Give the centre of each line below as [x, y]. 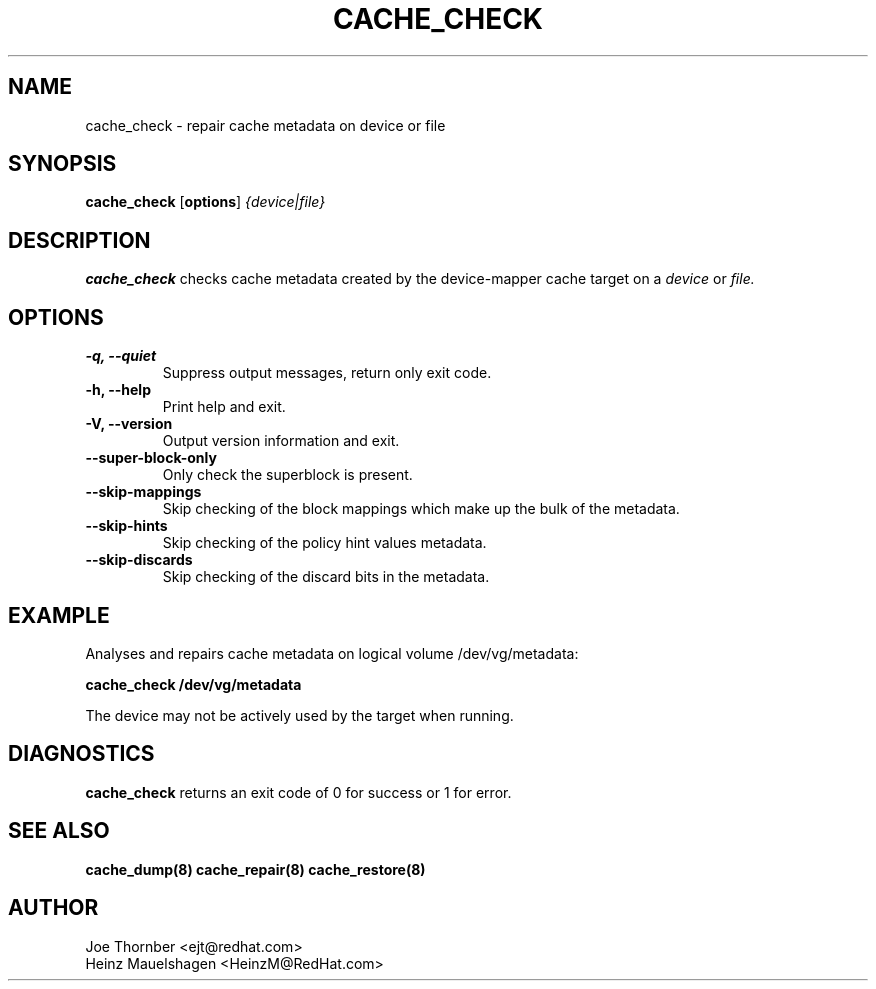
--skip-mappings [143, 492]
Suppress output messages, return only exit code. [327, 373]
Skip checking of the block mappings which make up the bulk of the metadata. [421, 509]
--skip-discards [139, 560]
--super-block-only [151, 458]
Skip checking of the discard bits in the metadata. [326, 577]
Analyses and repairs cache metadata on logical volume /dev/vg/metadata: [332, 653]
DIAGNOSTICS [81, 754]
